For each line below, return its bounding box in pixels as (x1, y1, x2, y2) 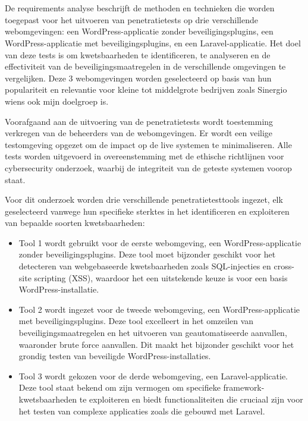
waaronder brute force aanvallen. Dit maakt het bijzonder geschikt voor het (18, 338, 294, 350)
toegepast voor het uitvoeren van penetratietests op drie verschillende (5, 13, 258, 26)
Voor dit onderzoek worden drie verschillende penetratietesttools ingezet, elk (5, 193, 283, 206)
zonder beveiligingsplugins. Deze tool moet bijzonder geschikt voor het (18, 248, 276, 260)
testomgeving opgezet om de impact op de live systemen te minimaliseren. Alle (5, 138, 292, 150)
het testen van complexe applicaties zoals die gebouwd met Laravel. (18, 404, 265, 417)
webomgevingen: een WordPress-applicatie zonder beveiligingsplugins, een (5, 25, 274, 37)
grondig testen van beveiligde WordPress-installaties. (18, 350, 211, 362)
